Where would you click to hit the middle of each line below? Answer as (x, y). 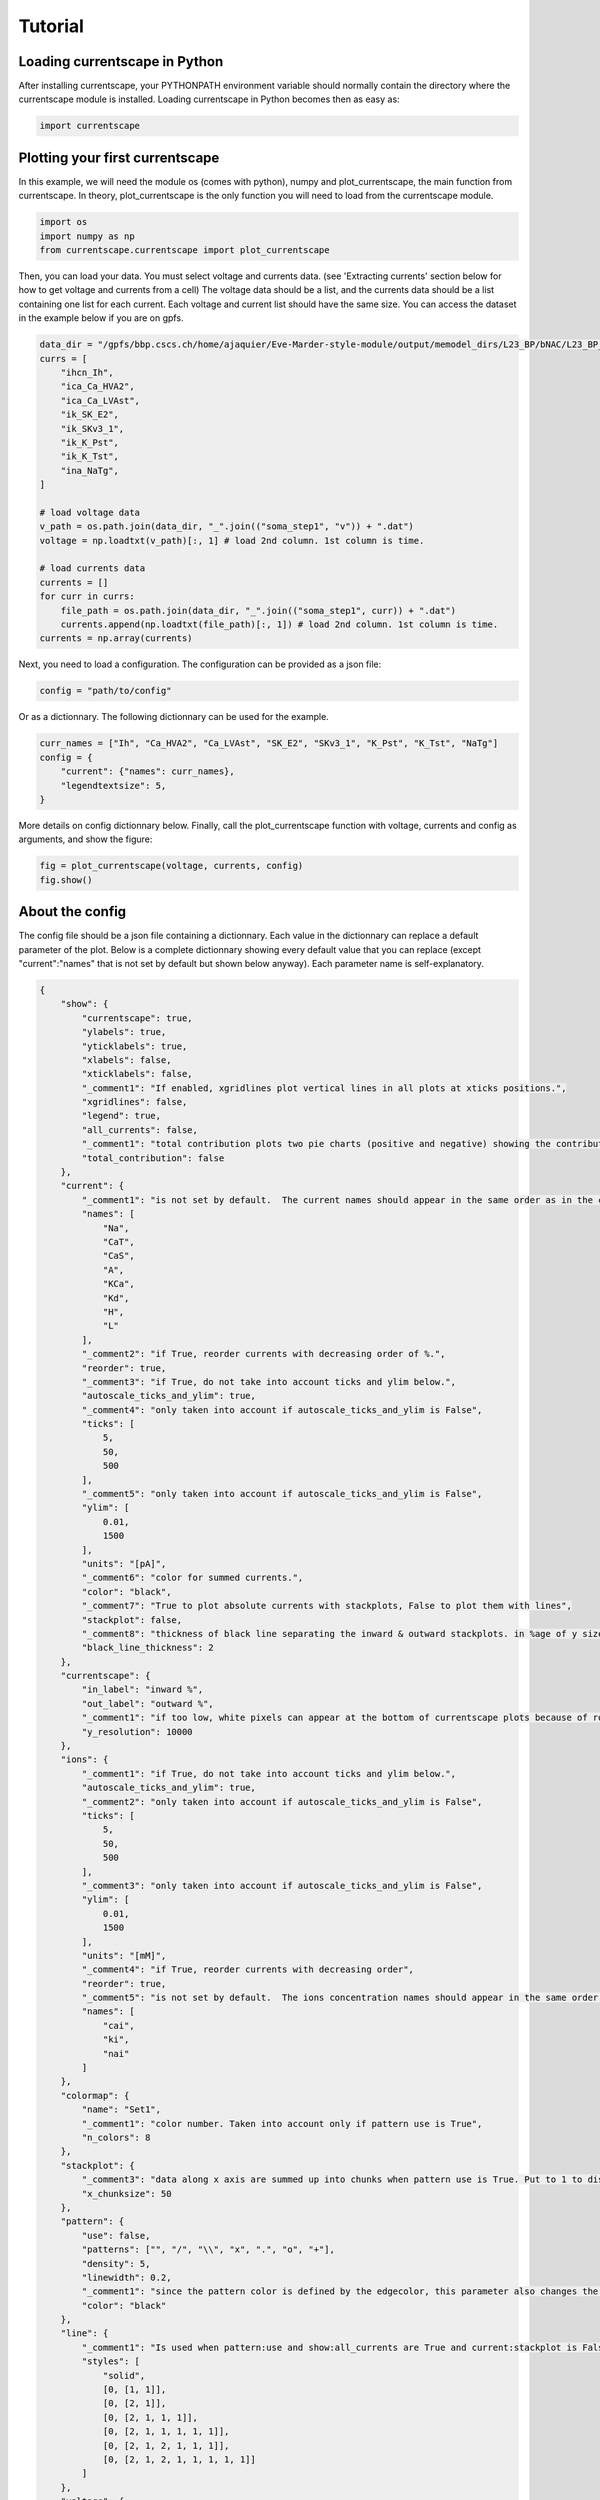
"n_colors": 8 (116, 2137)
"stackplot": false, (132, 1619)
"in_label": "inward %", (142, 1689)
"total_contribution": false (153, 1158)
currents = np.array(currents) (116, 638)
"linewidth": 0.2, (126, 2277)
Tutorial (51, 26)
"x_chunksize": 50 (126, 2193)
